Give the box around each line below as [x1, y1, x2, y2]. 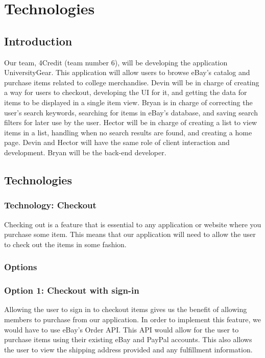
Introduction [4, 33, 73, 49]
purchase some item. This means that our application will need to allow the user [4, 229, 256, 240]
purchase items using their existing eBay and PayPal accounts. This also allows [4, 334, 252, 345]
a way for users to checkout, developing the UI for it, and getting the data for [4, 87, 247, 98]
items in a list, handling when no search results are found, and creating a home [4, 127, 252, 137]
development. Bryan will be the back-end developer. [4, 147, 166, 157]
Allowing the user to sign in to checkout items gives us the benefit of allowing [4, 304, 247, 315]
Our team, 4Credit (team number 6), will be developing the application [4, 57, 228, 67]
